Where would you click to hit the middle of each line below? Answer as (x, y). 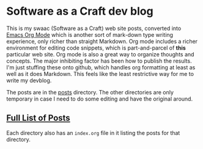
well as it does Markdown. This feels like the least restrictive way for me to (100, 74)
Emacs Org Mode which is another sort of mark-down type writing (90, 34)
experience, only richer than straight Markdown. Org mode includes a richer (102, 41)
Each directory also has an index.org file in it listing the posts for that (93, 132)
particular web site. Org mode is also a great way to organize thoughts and (100, 54)
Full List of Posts (38, 118)
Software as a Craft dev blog (80, 11)
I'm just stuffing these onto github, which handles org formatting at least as (101, 67)
